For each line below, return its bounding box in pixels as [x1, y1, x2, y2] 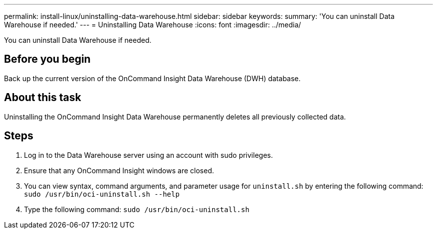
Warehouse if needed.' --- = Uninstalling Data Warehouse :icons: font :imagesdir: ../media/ [4, 20, 301, 29]
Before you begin [4, 53, 91, 66]
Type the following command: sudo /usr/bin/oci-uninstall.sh [24, 205, 249, 214]
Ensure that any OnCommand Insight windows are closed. [24, 166, 214, 175]
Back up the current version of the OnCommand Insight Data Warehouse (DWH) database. [4, 74, 301, 83]
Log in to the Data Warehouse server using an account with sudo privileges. [24, 150, 273, 159]
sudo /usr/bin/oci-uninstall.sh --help [24, 190, 180, 198]
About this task [4, 91, 81, 104]
